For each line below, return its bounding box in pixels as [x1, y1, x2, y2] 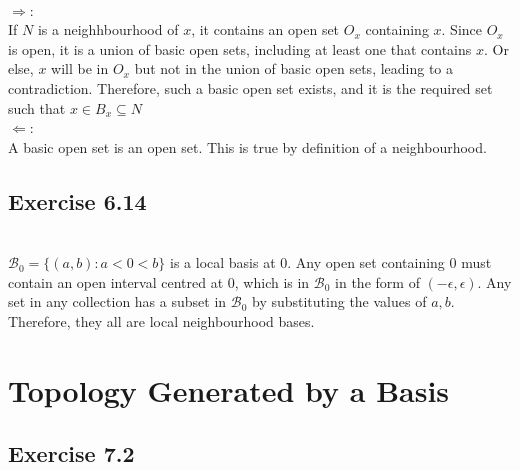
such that [8, 97, 66, 118]
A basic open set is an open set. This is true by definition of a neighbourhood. [8, 136, 487, 157]
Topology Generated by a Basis [8, 369, 450, 410]
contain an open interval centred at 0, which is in [8, 271, 310, 292]
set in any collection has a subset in [8, 291, 227, 312]
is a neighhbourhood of [37, 19, 179, 40]
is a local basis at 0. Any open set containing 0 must [170, 252, 492, 273]
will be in [51, 58, 109, 79]
